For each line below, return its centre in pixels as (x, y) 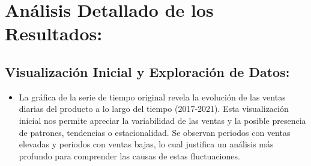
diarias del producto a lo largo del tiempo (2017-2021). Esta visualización (154, 109)
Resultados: (54, 33)
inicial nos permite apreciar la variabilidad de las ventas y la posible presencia (162, 120)
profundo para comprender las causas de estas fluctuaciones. (129, 155)
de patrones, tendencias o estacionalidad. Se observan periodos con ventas (155, 132)
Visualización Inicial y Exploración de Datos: (147, 71)
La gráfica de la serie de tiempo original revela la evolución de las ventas (152, 97)
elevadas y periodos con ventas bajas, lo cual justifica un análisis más (146, 144)
